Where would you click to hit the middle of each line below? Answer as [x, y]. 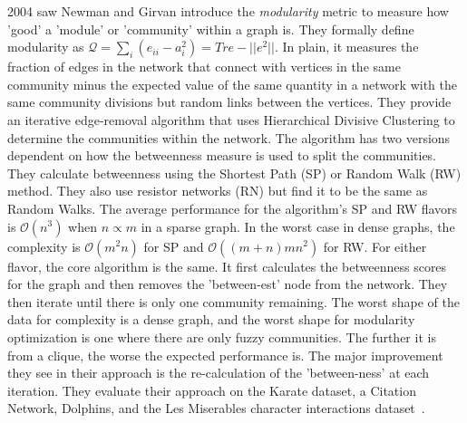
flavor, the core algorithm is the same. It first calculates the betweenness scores [227, 266]
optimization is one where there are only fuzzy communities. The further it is [222, 336]
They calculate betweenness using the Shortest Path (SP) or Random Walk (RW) [234, 173]
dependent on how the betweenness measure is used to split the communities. [222, 155]
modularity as [46, 47]
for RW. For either [375, 246]
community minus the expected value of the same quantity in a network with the [232, 84]
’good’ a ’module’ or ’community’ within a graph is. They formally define [211, 29]
